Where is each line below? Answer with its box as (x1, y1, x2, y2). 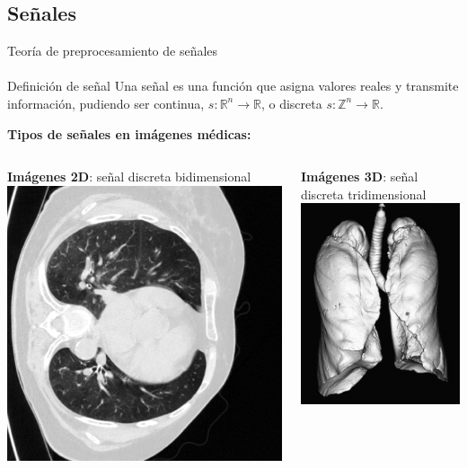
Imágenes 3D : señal (300, 167, 419, 186)
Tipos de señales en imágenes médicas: (7, 124, 251, 143)
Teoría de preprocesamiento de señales (7, 41, 218, 60)
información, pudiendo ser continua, (7, 93, 205, 112)
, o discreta (260, 93, 322, 112)
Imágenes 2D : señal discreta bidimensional (7, 167, 251, 186)
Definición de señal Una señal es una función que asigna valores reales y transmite (7, 76, 459, 95)
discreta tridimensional (300, 184, 427, 203)
